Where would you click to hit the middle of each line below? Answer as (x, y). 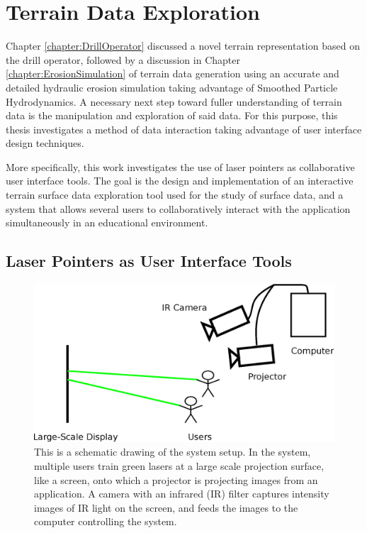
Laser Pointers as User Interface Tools (149, 261)
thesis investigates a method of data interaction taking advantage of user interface (184, 129)
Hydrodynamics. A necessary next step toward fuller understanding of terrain (174, 101)
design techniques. (45, 143)
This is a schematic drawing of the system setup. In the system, (173, 452)
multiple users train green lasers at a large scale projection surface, (179, 466)
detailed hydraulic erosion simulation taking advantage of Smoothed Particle (172, 87)
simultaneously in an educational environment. (107, 222)
